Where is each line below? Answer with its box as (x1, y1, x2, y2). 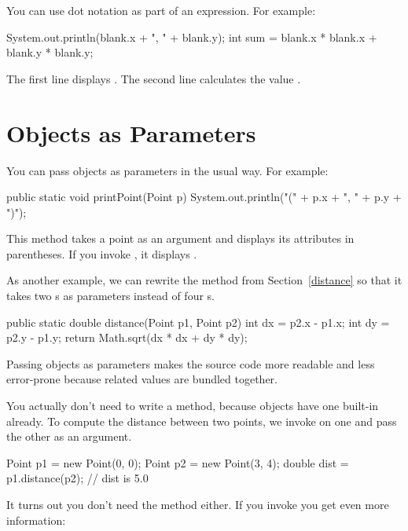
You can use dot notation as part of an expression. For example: (6, 2, 316, 18)
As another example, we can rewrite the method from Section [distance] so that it (6, 272, 402, 288)
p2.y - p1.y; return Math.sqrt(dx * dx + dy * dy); (6, 329, 248, 346)
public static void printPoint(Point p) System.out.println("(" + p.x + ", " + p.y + (6, 189, 402, 205)
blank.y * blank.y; (6, 44, 94, 60)
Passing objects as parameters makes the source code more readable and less (6, 355, 375, 372)
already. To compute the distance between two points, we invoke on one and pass (6, 412, 397, 429)
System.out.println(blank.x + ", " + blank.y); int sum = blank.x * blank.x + (6, 28, 377, 45)
